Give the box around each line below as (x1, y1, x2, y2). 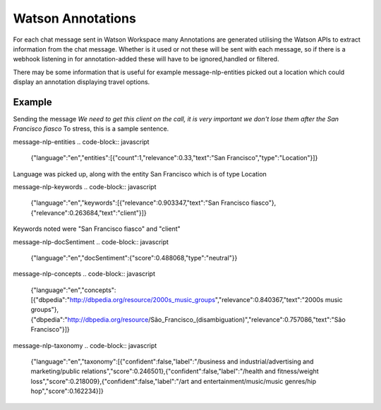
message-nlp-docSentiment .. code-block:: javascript (13, 237, 169, 246)
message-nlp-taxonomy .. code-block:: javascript (13, 341, 157, 349)
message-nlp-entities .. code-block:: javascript (13, 138, 150, 146)
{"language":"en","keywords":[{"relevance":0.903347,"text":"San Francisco (30, 198, 250, 207)
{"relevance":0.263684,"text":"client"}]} (30, 208, 147, 217)
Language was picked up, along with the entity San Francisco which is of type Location (13, 169, 267, 178)
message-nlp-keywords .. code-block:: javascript (13, 182, 157, 191)
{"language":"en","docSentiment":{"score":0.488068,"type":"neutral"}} (30, 253, 238, 262)
